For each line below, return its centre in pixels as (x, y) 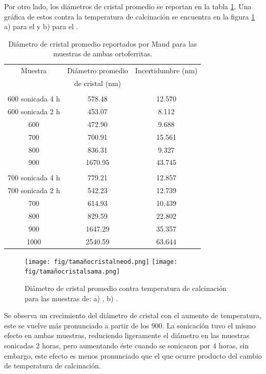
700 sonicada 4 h (34, 178)
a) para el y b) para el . (41, 26)
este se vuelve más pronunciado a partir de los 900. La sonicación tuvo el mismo (130, 325)
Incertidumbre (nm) (166, 70)
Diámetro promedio (97, 70)
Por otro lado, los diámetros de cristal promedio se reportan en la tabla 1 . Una (128, 6)
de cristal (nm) (97, 83)
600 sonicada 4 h (34, 99)
